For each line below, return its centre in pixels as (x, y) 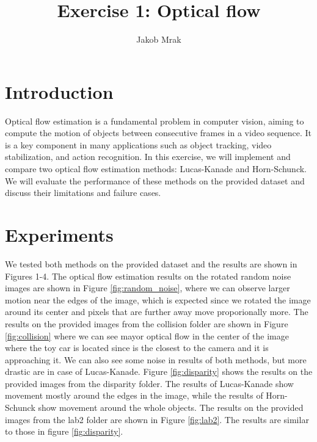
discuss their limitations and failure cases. (83, 193)
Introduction (59, 91)
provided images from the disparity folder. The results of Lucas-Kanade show (149, 383)
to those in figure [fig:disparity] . (64, 431)
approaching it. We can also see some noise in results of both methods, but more (156, 359)
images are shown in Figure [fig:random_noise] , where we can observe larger (148, 288)
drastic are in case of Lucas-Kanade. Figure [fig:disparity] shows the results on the (159, 371)
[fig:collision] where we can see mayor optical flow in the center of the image (147, 335)
